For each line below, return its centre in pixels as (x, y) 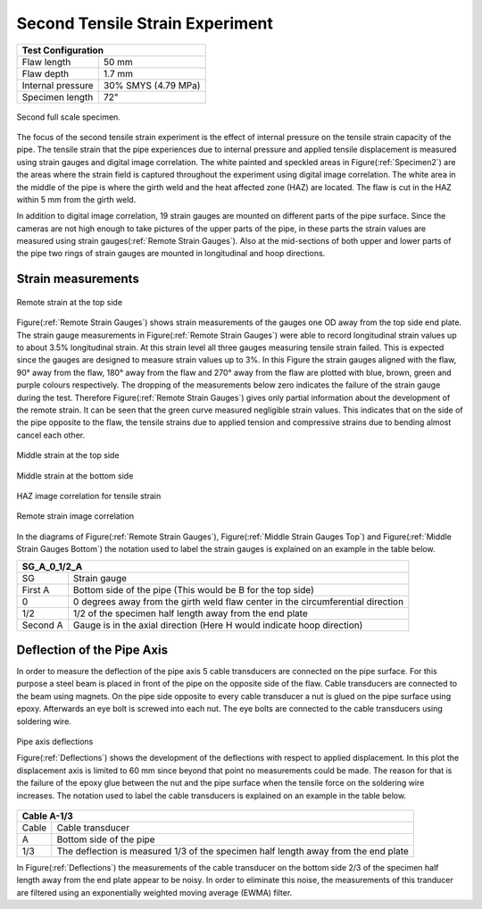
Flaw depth (46, 73)
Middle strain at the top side (68, 455)
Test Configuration (63, 50)
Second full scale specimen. (68, 117)
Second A (42, 625)
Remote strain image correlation (75, 516)
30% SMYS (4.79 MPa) (152, 85)
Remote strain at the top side (70, 302)
